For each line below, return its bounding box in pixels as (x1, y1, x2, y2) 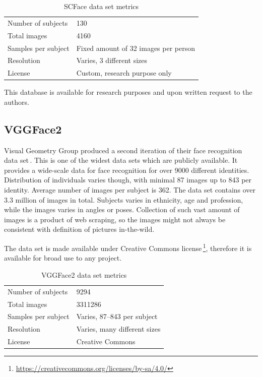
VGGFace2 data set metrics (41, 269, 127, 280)
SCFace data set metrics (63, 1, 139, 11)
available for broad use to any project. (4, 253, 122, 263)
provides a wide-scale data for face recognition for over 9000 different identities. (4, 164, 249, 175)
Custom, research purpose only (76, 68, 172, 78)
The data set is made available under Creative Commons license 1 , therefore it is (4, 241, 252, 253)
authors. (4, 96, 29, 107)
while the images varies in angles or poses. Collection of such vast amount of (4, 204, 240, 215)
